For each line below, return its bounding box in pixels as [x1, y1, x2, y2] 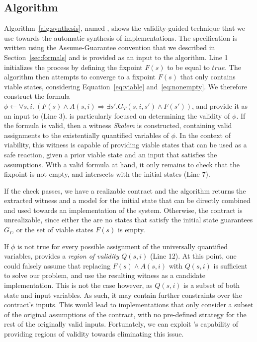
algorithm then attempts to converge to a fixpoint [4, 71, 156, 82]
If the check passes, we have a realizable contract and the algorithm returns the [4, 185, 246, 196]
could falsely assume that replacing [4, 260, 111, 271]
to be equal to [167, 62, 210, 72]
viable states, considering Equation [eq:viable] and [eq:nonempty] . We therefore [4, 81, 248, 91]
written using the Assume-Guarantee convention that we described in [4, 42, 215, 53]
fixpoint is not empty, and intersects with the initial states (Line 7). [4, 169, 210, 179]
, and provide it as [191, 100, 248, 111]
